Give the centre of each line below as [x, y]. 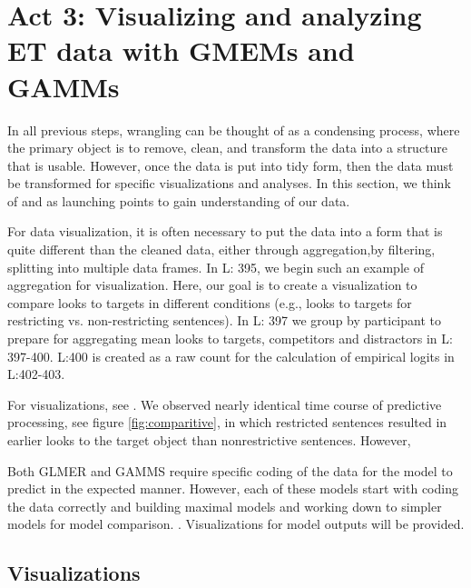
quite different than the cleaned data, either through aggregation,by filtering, [221, 249]
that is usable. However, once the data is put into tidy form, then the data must [231, 165]
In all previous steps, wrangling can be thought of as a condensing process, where [234, 130]
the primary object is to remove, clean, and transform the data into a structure [228, 148]
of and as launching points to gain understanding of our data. [179, 200]
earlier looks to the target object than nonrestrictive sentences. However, [209, 440]
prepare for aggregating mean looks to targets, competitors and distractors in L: [230, 339]
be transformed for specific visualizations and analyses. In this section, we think [229, 183]
